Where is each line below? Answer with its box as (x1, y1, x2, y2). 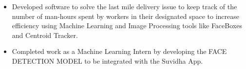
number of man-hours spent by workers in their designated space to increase (12, 11, 239, 21)
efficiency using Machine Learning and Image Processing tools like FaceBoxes (12, 20, 242, 31)
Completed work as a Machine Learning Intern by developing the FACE (12, 46, 227, 56)
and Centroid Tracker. (12, 30, 78, 40)
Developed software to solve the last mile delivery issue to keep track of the (12, 1, 237, 11)
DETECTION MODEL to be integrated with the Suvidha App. (12, 55, 203, 66)
